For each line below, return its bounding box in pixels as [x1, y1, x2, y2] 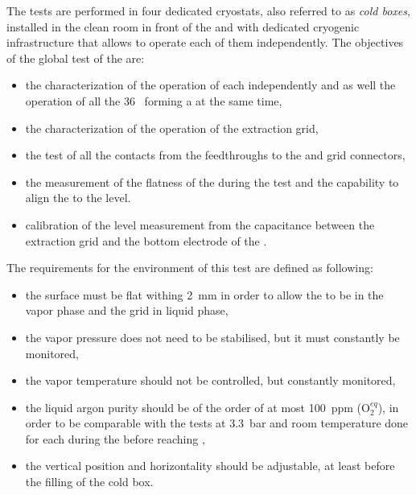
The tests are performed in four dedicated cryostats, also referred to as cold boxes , [6, 2, 410, 19]
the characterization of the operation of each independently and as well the [25, 76, 396, 93]
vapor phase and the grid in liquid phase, [25, 302, 229, 319]
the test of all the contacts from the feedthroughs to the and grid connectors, [25, 146, 406, 163]
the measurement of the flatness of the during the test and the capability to [25, 173, 399, 190]
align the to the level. [25, 189, 131, 206]
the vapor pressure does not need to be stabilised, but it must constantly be [25, 328, 400, 345]
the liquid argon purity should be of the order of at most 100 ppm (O [25, 398, 370, 415]
